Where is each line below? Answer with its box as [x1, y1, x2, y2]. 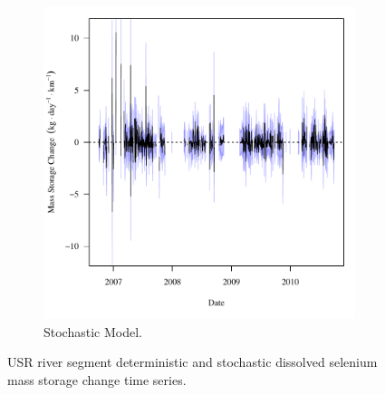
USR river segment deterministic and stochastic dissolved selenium [7, 352, 378, 371]
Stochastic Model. [43, 322, 142, 341]
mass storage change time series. [7, 370, 187, 389]
